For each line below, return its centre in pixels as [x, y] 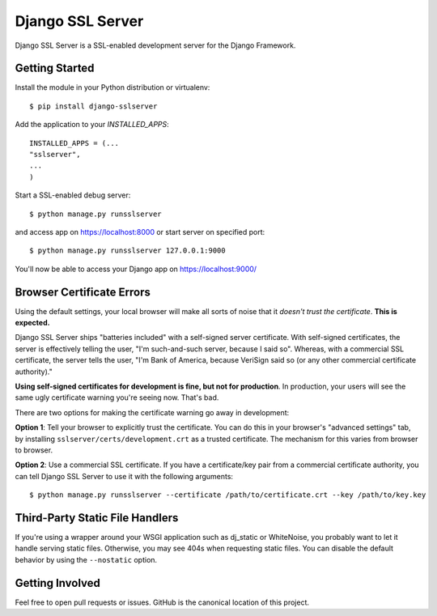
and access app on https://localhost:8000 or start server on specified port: [140, 232]
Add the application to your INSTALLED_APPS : [92, 125]
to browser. [34, 450]
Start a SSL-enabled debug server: [73, 195]
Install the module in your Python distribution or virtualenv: [112, 87]
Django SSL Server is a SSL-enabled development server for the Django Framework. [155, 45]
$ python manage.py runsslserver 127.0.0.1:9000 [127, 251]
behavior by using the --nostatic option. [86, 559]
